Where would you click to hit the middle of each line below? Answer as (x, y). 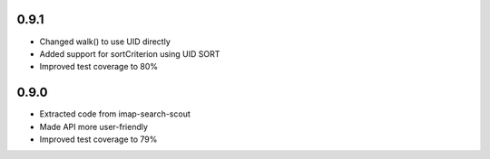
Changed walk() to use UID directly (105, 42)
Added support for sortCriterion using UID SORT (130, 53)
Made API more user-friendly (94, 126)
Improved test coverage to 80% (99, 67)
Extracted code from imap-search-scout (115, 114)
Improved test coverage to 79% (98, 139)
